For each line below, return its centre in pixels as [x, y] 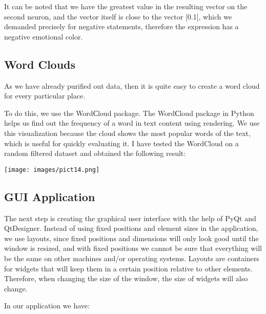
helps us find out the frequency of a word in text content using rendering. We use [132, 123]
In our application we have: [47, 306]
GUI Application [50, 196]
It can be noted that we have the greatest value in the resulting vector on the [126, 6]
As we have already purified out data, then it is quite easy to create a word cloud [132, 85]
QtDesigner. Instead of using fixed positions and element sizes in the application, [131, 228]
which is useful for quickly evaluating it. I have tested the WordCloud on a [121, 143]
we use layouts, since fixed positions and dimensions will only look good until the [131, 238]
